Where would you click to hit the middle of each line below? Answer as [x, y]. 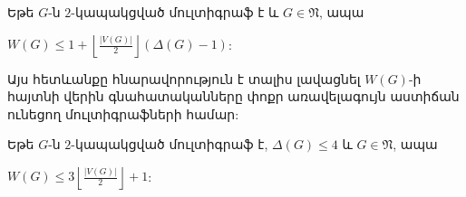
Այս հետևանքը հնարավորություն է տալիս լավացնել [184, 78]
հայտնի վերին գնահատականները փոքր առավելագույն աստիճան [233, 96]
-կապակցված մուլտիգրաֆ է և [175, 12]
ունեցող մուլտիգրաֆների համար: [123, 113]
